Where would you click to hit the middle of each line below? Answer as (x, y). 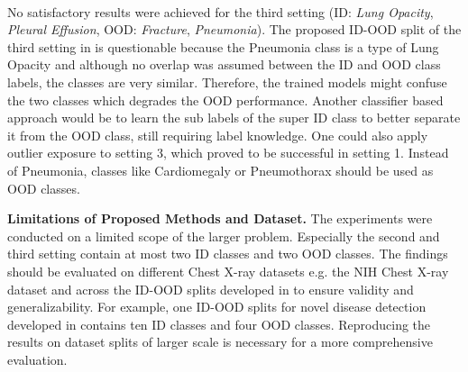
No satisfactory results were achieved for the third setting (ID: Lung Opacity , (220, 11)
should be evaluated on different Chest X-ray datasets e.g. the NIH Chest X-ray (228, 271)
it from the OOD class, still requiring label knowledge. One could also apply (218, 135)
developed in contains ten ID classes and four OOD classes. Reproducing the (219, 324)
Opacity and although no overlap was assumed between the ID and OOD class (224, 64)
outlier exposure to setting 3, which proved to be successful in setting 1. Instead (228, 153)
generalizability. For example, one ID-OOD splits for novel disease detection (217, 307)
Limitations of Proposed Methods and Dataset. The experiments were (220, 218)
